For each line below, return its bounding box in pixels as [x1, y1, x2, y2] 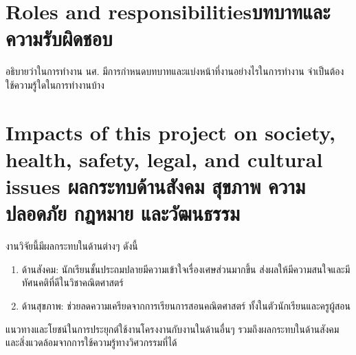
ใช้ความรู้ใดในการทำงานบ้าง [5, 77, 104, 92]
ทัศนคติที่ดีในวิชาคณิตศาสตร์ [21, 275, 124, 290]
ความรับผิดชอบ [5, 24, 113, 52]
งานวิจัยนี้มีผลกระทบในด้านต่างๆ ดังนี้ [5, 239, 138, 253]
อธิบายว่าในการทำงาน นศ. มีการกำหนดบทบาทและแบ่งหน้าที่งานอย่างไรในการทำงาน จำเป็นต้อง [5, 64, 344, 78]
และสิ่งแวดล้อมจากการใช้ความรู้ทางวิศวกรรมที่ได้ [5, 335, 177, 349]
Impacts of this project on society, [5, 118, 335, 146]
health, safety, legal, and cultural [5, 144, 323, 173]
